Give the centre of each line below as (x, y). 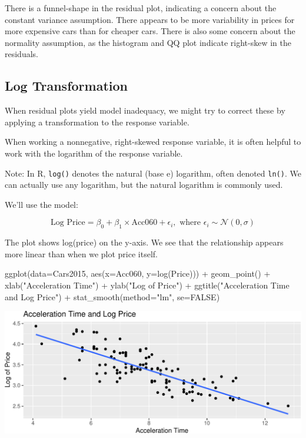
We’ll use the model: (41, 204)
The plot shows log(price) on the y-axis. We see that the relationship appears (144, 242)
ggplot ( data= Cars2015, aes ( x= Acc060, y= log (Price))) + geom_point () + (138, 273)
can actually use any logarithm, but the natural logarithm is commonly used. (144, 185)
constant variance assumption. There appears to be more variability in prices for (150, 19)
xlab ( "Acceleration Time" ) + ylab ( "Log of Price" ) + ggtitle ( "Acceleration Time (147, 285)
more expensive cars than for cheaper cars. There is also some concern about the (150, 31)
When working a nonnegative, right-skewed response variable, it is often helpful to (153, 142)
